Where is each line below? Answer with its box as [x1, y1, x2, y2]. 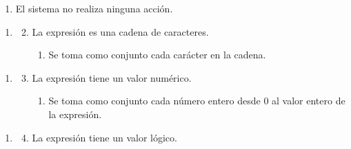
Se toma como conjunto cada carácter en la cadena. [48, 47, 266, 62]
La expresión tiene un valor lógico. [32, 130, 177, 144]
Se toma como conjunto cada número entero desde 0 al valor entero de [48, 93, 345, 108]
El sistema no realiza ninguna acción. [15, 1, 173, 15]
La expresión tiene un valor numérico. [32, 70, 192, 84]
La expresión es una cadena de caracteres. [32, 24, 209, 38]
